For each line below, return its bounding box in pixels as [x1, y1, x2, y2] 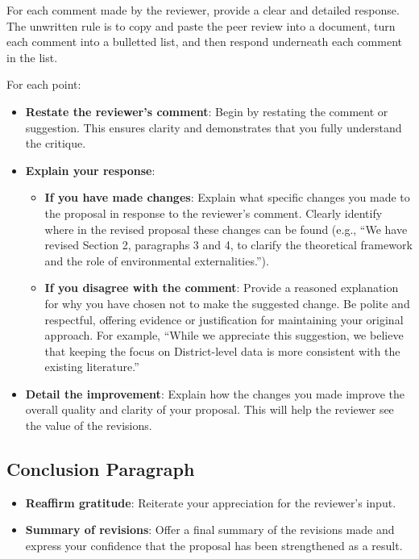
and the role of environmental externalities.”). [44, 252, 269, 269]
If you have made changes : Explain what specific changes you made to [44, 189, 410, 206]
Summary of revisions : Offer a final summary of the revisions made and [25, 521, 395, 538]
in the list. [6, 48, 58, 65]
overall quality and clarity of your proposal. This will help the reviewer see [25, 401, 394, 418]
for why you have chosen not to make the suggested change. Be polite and [44, 294, 410, 311]
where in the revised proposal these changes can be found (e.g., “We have [44, 220, 408, 237]
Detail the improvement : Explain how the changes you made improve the [25, 385, 404, 402]
